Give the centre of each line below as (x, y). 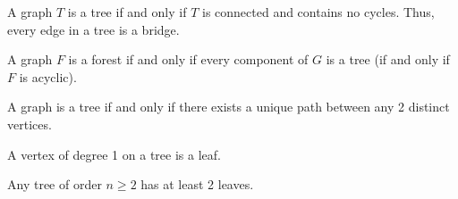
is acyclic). (48, 76)
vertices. (30, 124)
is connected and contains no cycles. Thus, (318, 12)
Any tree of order (55, 184)
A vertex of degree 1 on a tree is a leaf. (114, 154)
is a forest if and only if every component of (188, 59)
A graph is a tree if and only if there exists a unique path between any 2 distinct (229, 107)
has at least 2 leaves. (197, 184)
